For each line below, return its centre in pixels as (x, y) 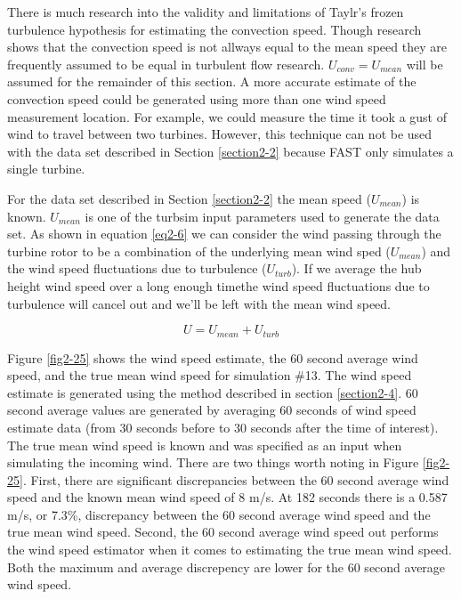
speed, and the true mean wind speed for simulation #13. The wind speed (210, 375)
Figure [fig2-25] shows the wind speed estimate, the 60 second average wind (213, 357)
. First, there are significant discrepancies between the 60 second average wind (236, 479)
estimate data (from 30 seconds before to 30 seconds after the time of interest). (223, 427)
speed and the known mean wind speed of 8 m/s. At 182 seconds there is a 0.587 (227, 497)
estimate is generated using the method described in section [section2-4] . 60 (213, 392)
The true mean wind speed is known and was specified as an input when (205, 445)
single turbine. (46, 169)
